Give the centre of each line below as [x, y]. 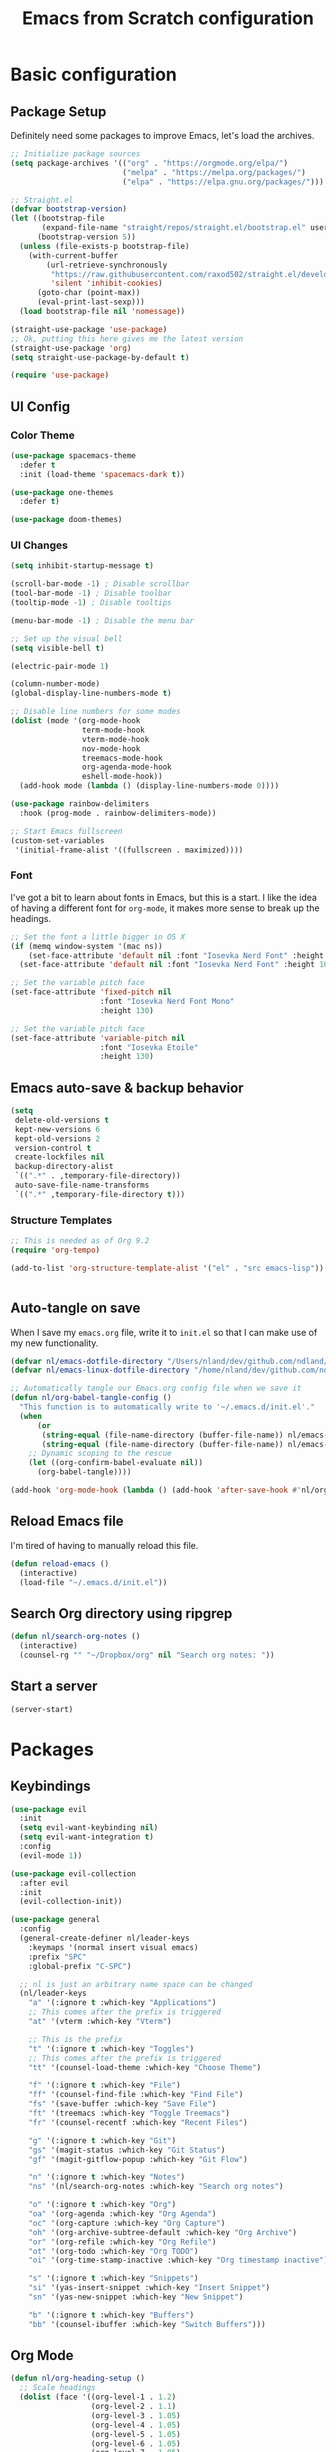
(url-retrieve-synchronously [107, 265]
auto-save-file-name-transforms [82, 1185]
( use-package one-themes [62, 492]
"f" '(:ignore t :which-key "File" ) [105, 2085]
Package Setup [58, 111]
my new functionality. [54, 1343]
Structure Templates [61, 1220]
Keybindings [51, 1786]
